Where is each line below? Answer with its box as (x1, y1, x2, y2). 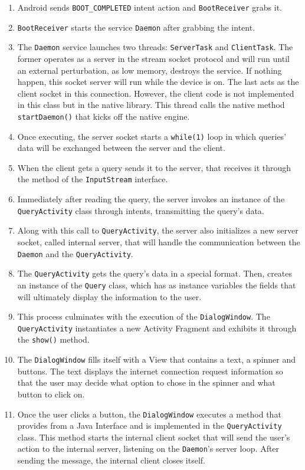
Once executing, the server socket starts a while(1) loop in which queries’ (17, 130, 287, 142)
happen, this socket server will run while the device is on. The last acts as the (17, 75, 299, 88)
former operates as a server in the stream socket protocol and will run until (17, 52, 290, 64)
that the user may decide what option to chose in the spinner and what (17, 376, 276, 389)
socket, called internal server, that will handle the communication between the (17, 236, 300, 248)
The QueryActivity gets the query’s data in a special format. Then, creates (17, 267, 293, 280)
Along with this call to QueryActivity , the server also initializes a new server (17, 224, 299, 236)
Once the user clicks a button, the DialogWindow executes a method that (17, 407, 281, 420)
